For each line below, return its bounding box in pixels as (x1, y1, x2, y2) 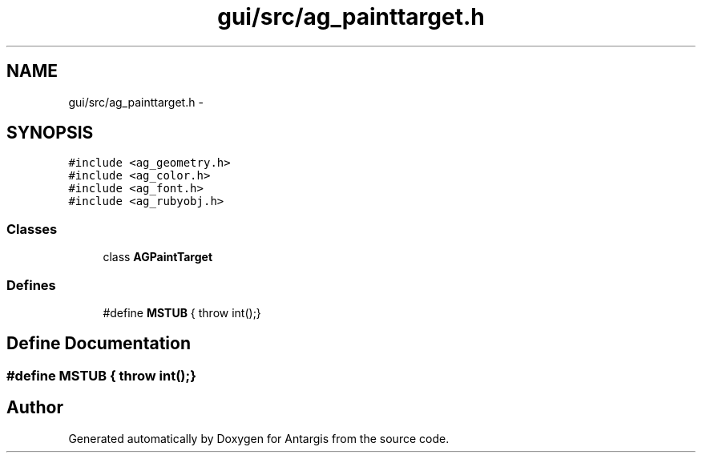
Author (6, 397, 63, 418)
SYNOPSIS (6, 123, 94, 143)
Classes (6, 220, 58, 237)
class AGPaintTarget (103, 250, 213, 264)
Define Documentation (6, 333, 191, 354)
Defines (6, 276, 56, 293)
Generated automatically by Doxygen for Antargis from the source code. (68, 431, 450, 445)
